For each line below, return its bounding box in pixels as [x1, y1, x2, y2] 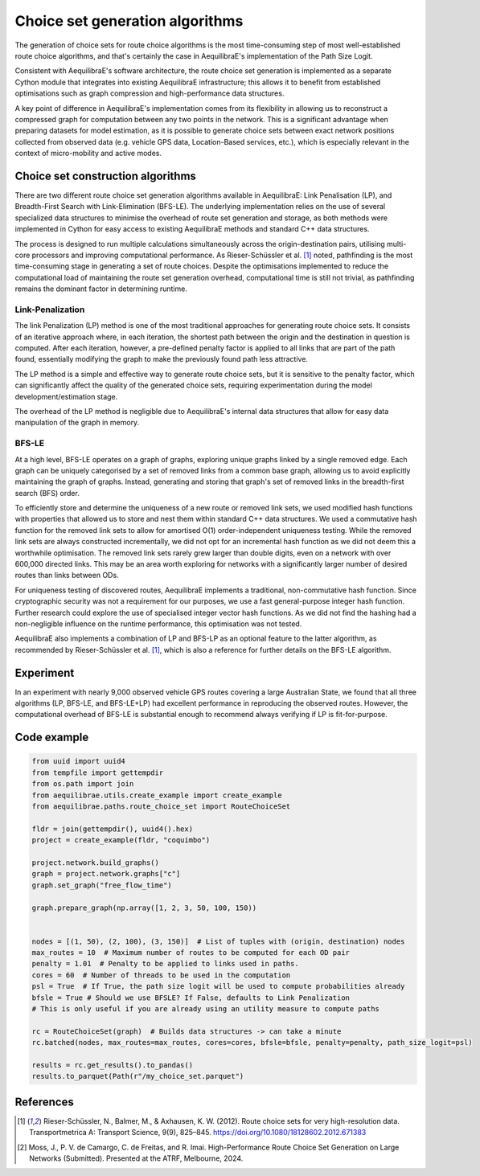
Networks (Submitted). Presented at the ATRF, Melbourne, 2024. [29, 1153, 244, 1163]
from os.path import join [31, 780, 134, 789]
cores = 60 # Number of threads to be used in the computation [31, 970, 291, 980]
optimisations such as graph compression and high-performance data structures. [14, 88, 285, 98]
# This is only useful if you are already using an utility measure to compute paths [31, 1005, 379, 1014]
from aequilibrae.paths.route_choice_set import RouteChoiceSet [31, 802, 291, 811]
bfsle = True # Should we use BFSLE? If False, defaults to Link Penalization [31, 993, 350, 1002]
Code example [14, 731, 89, 744]
